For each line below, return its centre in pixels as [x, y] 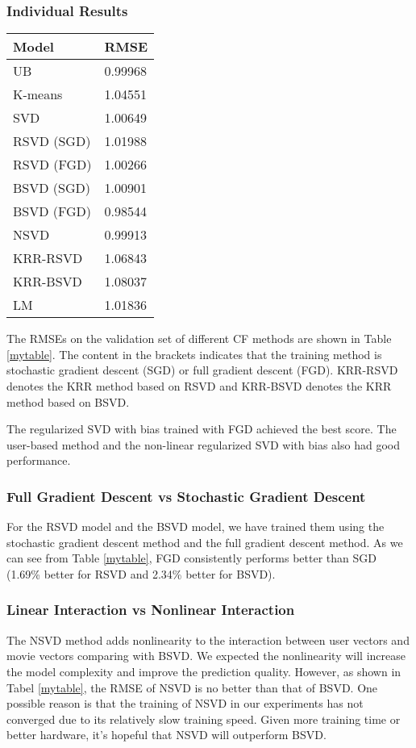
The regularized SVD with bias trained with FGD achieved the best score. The [202, 429]
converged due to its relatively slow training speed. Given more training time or [204, 719]
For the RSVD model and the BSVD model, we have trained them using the [196, 527]
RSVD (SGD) [52, 141]
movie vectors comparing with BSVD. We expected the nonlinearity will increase [206, 656]
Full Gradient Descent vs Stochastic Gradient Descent [186, 496]
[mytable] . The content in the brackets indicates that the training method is [194, 354]
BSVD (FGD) [52, 211]
